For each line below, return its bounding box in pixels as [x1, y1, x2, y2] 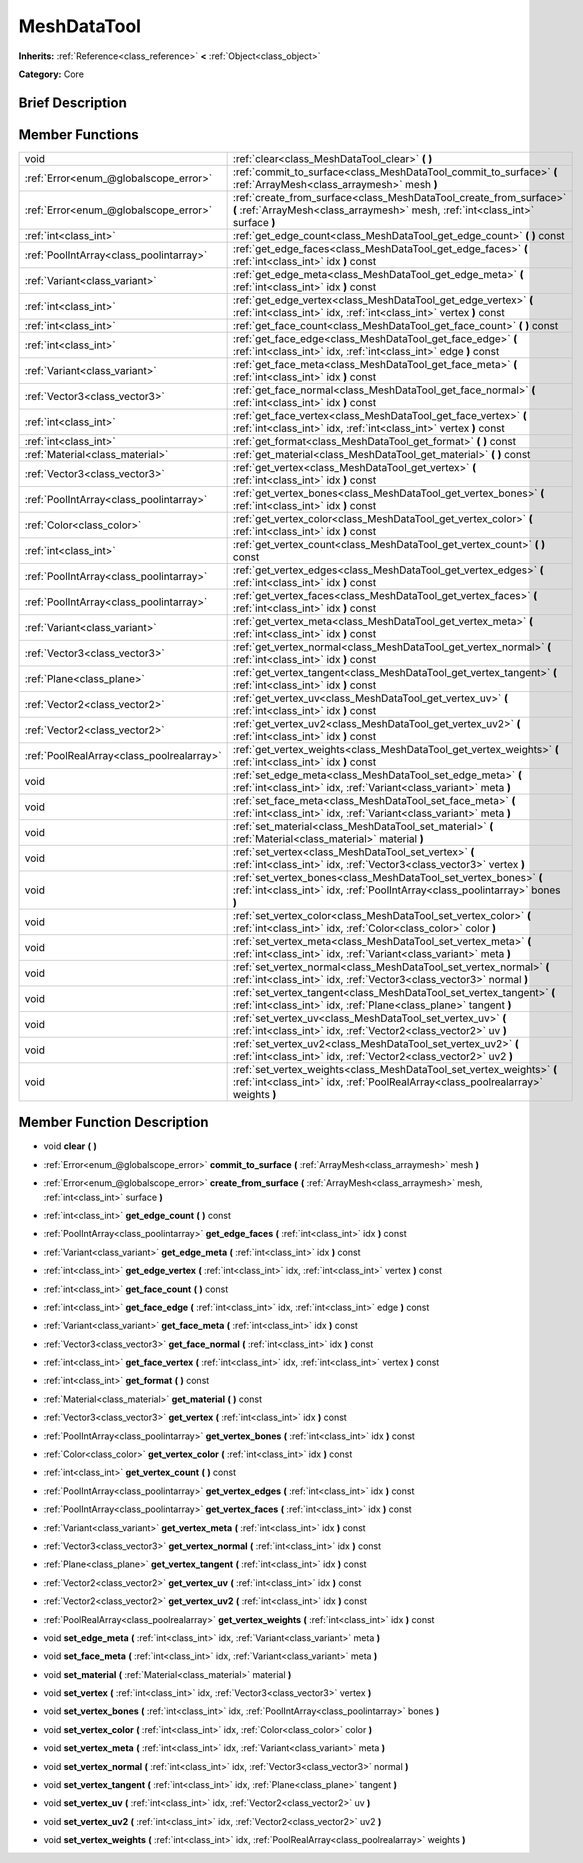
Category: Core [18, 68, 85, 80]
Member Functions [18, 126, 139, 143]
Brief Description [18, 94, 127, 111]
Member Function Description [18, 1114, 209, 1131]
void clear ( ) [43, 1140, 97, 1152]
